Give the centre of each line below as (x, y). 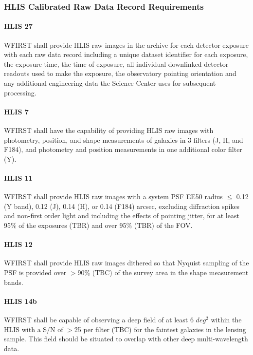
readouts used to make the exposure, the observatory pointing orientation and (120, 73)
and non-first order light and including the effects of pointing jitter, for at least (122, 215)
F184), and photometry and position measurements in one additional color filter (123, 149)
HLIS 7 (16, 111)
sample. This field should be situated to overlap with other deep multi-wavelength (126, 339)
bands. (14, 282)
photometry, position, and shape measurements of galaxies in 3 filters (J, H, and (124, 140)
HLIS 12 (18, 244)
